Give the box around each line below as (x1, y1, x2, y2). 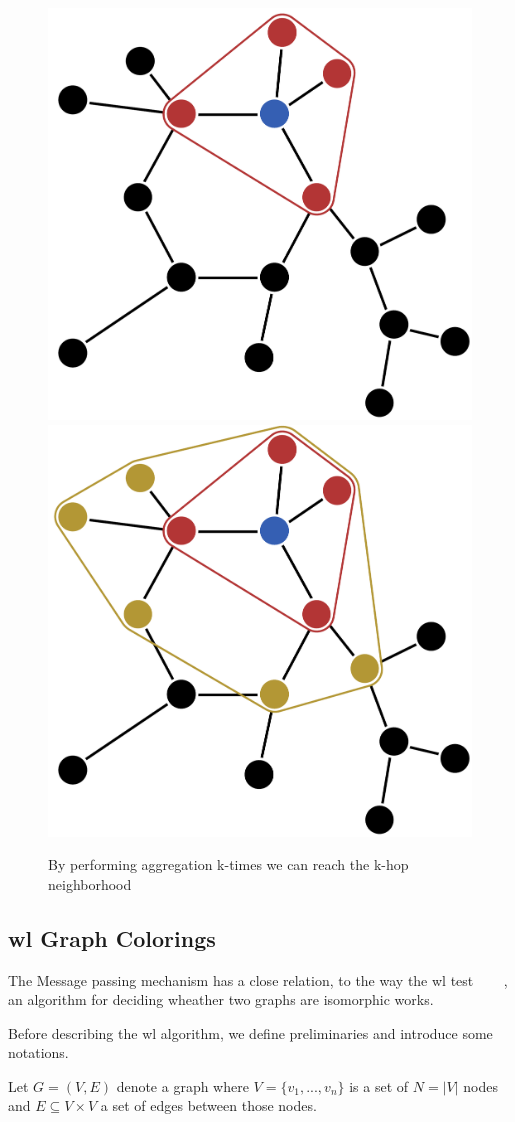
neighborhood (48, 873, 132, 894)
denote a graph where (116, 1075, 249, 1096)
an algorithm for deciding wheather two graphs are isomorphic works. (8, 989, 434, 1010)
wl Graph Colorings (8, 922, 216, 953)
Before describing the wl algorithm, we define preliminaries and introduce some (8, 1022, 493, 1043)
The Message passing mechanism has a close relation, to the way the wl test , (8, 969, 508, 990)
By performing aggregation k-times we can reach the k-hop (48, 854, 409, 875)
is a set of (349, 1075, 409, 1096)
